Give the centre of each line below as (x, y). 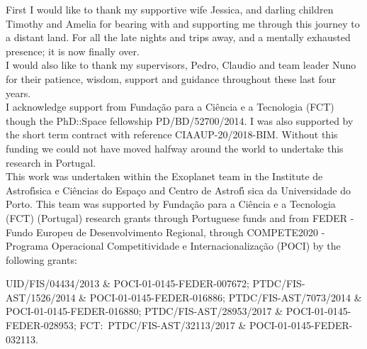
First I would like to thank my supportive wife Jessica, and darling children (170, 9)
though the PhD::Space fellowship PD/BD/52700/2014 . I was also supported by (180, 120)
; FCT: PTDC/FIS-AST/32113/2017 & (160, 325)
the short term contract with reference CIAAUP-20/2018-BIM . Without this (172, 134)
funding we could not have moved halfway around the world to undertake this (175, 148)
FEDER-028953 (40, 325)
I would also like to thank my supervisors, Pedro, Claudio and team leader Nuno (181, 65)
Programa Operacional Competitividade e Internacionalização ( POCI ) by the (173, 246)
